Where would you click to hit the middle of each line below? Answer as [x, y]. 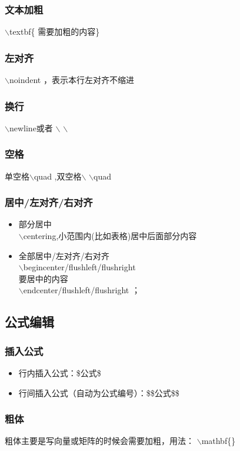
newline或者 [31, 127]
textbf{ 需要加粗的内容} [54, 31]
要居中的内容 [43, 278]
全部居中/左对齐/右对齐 [64, 255]
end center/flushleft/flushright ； [81, 290]
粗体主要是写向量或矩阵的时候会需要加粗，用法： [99, 441]
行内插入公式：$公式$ [60, 373]
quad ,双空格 [58, 176]
